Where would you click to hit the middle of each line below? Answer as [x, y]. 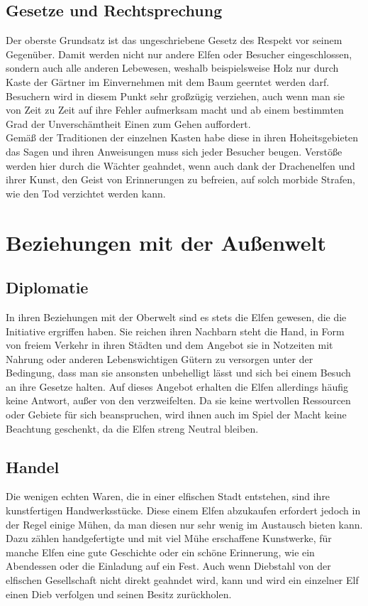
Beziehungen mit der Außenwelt [166, 242]
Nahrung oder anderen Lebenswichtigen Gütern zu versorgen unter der [160, 358]
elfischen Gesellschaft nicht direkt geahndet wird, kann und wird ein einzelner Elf [182, 580]
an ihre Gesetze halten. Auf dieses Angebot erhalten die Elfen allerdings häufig [177, 386]
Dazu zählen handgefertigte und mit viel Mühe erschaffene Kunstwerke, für [169, 538]
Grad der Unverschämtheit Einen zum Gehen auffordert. [128, 123]
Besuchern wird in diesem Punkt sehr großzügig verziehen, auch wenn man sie [175, 96]
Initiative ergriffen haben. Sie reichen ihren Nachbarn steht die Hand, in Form [175, 331]
